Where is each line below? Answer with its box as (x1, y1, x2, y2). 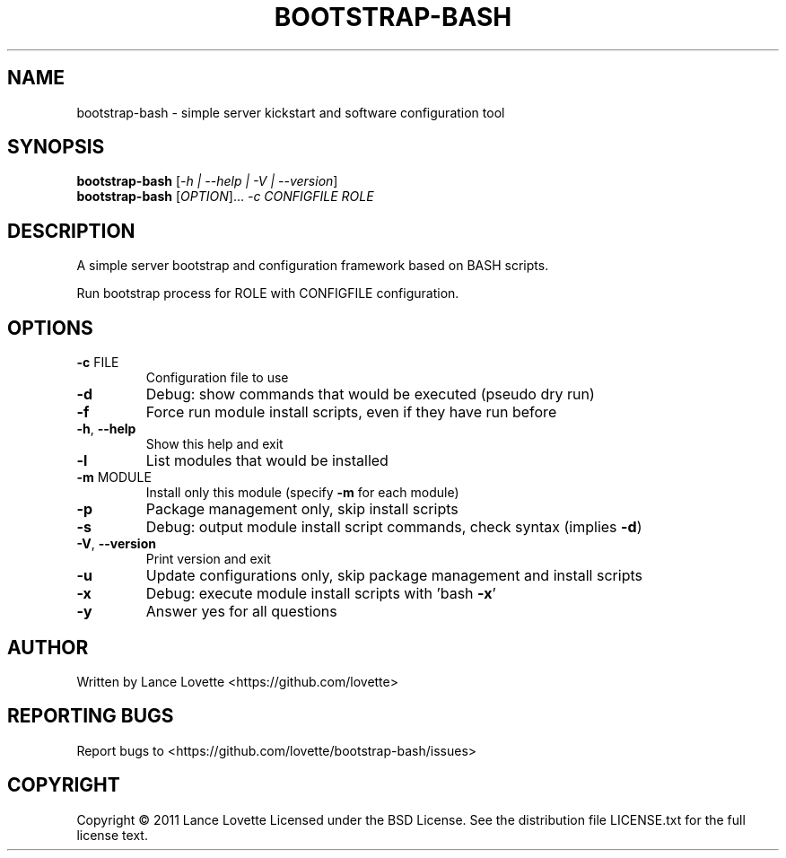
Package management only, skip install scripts (145, 500, 458, 519)
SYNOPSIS (7, 136, 105, 159)
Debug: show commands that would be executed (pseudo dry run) (145, 385, 595, 404)
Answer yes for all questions (145, 602, 337, 621)
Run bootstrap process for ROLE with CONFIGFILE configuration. (76, 285, 459, 302)
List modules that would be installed (145, 451, 389, 470)
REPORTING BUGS (7, 705, 174, 728)
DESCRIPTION (7, 219, 135, 242)
